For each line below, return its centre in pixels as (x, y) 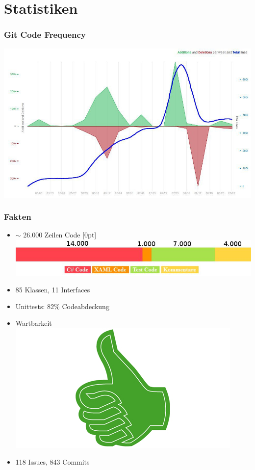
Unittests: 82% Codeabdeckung (62, 306)
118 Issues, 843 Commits (52, 461)
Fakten (18, 217)
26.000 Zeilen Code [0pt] (60, 235)
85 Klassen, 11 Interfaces (53, 290)
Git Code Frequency (45, 35)
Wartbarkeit (34, 323)
